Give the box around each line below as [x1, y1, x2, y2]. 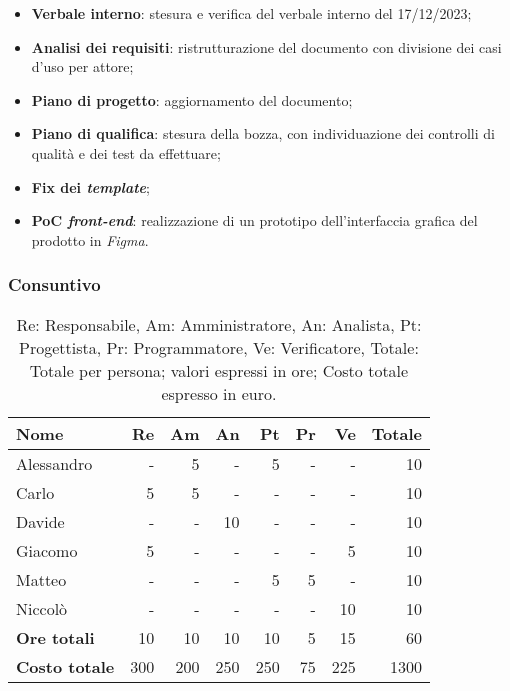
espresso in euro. [161, 381, 277, 405]
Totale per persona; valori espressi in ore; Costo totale [29, 358, 409, 382]
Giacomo [16, 538, 78, 562]
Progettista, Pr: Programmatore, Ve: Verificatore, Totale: [19, 335, 419, 359]
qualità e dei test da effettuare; [31, 142, 221, 163]
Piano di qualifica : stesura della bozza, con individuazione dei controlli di [31, 123, 495, 144]
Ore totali [16, 625, 95, 649]
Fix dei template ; [31, 176, 150, 197]
